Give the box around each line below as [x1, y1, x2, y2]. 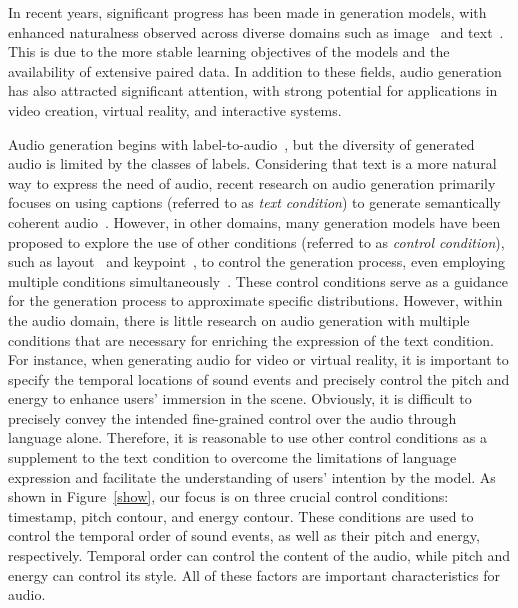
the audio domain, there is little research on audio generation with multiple [8, 309, 470, 330]
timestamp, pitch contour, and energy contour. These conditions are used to [8, 505, 474, 526]
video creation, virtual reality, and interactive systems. [8, 99, 342, 120]
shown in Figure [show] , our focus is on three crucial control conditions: [8, 486, 449, 507]
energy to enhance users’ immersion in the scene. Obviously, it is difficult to [8, 388, 472, 409]
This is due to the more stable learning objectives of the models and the [8, 41, 450, 62]
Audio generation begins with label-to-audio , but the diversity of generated [8, 133, 475, 154]
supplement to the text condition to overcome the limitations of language [8, 447, 457, 468]
